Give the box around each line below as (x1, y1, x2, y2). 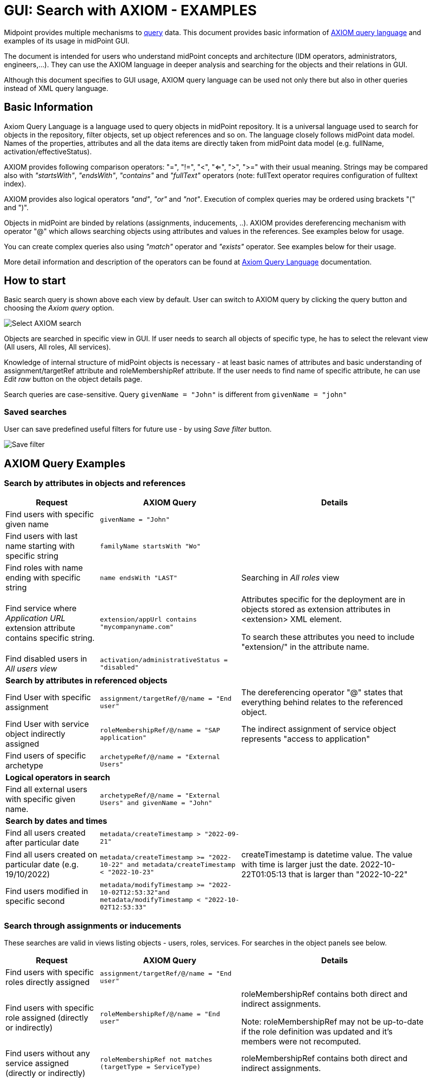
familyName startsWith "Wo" (100, 542, 201, 550)
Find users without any (5, 1048, 90, 1059)
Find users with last (5, 531, 78, 541)
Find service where (5, 603, 77, 614)
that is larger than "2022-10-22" (288, 869, 408, 880)
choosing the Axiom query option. (4, 304, 114, 313)
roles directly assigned (5, 977, 90, 988)
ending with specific (5, 573, 81, 583)
